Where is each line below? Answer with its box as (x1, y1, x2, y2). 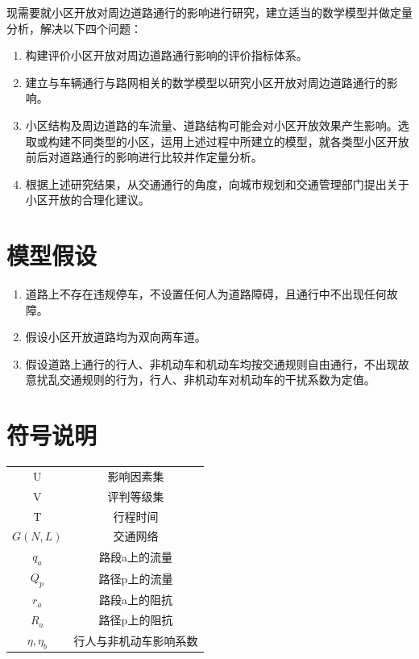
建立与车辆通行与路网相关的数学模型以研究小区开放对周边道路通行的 (25, 73, 387, 90)
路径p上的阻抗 (98, 611, 173, 628)
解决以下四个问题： (39, 19, 142, 36)
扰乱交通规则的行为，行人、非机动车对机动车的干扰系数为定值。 (36, 371, 375, 388)
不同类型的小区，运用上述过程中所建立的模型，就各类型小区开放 (70, 132, 409, 149)
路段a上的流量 (99, 548, 173, 565)
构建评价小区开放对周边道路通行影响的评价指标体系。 (25, 47, 308, 64)
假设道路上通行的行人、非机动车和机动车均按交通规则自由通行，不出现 (25, 355, 398, 372)
